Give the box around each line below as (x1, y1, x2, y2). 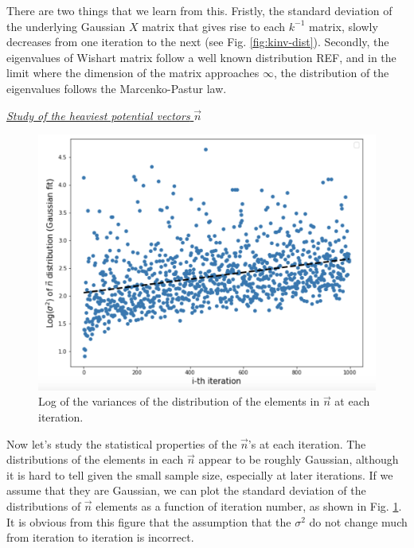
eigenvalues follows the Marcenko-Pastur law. (6, 80, 227, 96)
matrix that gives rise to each (142, 17, 286, 34)
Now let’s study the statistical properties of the (6, 435, 237, 452)
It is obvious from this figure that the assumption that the (6, 513, 291, 530)
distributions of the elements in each (6, 451, 184, 468)
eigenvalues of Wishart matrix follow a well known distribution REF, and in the (6, 49, 396, 65)
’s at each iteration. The (248, 435, 366, 452)
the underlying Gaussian (6, 17, 126, 34)
